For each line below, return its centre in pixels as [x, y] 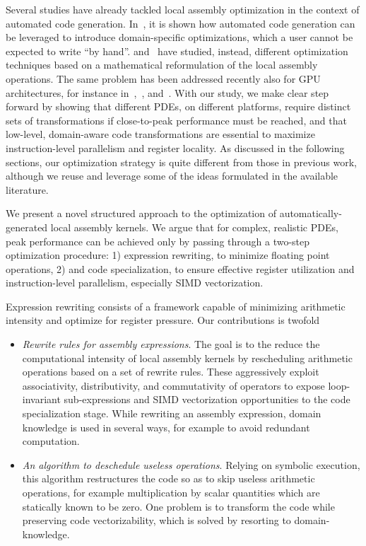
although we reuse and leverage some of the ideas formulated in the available [172, 176]
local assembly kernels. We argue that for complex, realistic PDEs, [194, 227]
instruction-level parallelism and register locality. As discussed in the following [175, 147]
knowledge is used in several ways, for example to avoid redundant [166, 427]
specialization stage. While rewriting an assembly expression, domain [172, 413]
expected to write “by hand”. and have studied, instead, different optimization [177, 51]
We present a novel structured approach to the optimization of [141, 213]
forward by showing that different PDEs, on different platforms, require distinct [178, 106]
